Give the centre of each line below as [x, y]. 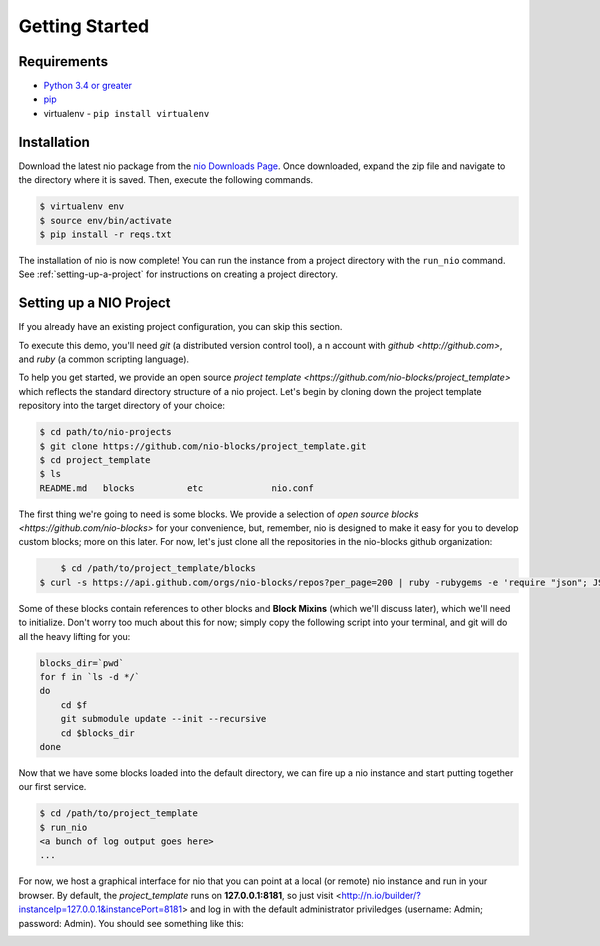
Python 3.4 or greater [88, 86]
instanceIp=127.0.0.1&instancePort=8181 [100, 909]
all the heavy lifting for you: [74, 636]
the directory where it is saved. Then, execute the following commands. [166, 180]
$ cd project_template [95, 459]
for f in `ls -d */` [89, 676]
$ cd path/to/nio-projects [105, 432]
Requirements [63, 61]
